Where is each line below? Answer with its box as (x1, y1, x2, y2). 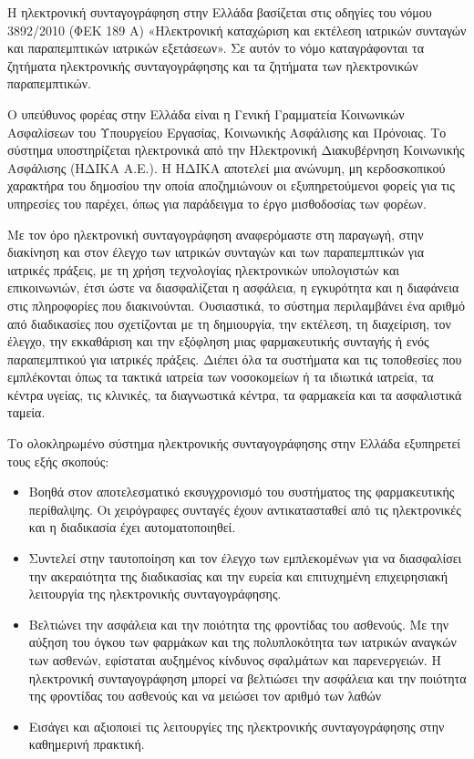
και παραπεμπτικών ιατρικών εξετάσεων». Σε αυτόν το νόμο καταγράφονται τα (7, 38, 425, 57)
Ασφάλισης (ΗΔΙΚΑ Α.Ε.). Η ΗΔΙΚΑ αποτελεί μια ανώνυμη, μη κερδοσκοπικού (7, 158, 446, 177)
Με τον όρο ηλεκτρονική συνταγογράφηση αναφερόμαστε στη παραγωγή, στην (7, 224, 424, 243)
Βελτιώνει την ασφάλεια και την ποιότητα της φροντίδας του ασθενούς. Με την (28, 614, 449, 633)
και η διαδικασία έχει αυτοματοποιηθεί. (28, 518, 236, 537)
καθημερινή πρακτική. (28, 734, 145, 754)
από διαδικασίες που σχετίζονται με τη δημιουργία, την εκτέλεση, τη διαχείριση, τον (7, 313, 451, 333)
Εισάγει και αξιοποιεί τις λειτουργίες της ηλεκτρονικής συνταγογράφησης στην (28, 716, 445, 735)
